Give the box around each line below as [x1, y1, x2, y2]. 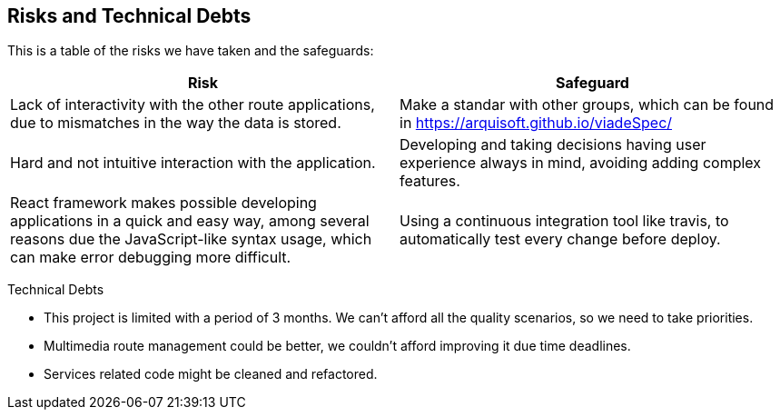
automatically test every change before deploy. [400, 230, 721, 249]
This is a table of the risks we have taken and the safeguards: [7, 43, 374, 59]
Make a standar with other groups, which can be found [400, 95, 775, 114]
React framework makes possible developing [10, 194, 317, 213]
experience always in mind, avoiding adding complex [400, 154, 762, 173]
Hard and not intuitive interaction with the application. [10, 154, 376, 173]
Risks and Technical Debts [7, 5, 252, 27]
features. [400, 172, 460, 191]
